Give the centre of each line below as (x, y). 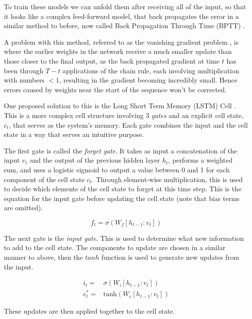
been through (24, 70)
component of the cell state (44, 179)
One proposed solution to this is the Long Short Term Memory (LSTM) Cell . (120, 106)
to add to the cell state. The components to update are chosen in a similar (115, 247)
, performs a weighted (200, 160)
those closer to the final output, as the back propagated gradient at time (112, 60)
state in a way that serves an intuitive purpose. (74, 134)
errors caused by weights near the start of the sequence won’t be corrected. (115, 89)
